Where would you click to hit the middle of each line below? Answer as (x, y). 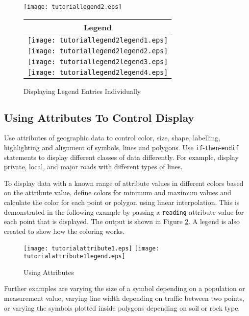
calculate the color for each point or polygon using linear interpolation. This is (122, 202)
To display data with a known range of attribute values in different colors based (124, 183)
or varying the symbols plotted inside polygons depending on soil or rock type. (122, 307)
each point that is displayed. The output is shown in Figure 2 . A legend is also (122, 221)
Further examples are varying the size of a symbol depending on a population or (124, 288)
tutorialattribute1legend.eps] (75, 257)
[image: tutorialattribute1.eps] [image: (91, 248)
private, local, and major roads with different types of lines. (93, 167)
